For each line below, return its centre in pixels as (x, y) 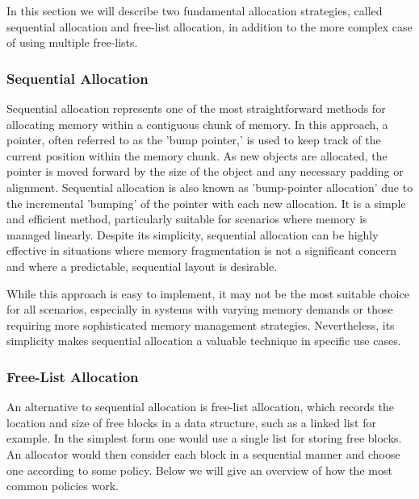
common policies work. (63, 486)
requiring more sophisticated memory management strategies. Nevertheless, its (201, 324)
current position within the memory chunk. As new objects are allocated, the (197, 155)
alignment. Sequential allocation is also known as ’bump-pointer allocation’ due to (210, 187)
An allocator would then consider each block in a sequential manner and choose (203, 453)
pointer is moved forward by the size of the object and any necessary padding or (205, 171)
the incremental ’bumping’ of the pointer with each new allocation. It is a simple (206, 203)
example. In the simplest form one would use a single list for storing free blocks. (204, 438)
